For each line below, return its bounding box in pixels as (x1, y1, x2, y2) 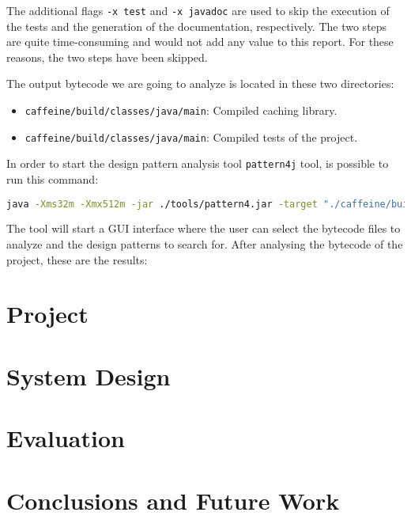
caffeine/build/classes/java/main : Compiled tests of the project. (25, 128, 358, 145)
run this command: (6, 171, 99, 187)
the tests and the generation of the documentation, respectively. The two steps (6, 17, 387, 34)
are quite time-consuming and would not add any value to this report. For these (6, 33, 394, 50)
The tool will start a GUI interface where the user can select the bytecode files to (6, 220, 401, 237)
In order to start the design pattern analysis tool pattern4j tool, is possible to (6, 155, 389, 172)
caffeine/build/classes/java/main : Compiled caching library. (25, 102, 337, 119)
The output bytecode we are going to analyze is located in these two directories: (6, 75, 394, 92)
